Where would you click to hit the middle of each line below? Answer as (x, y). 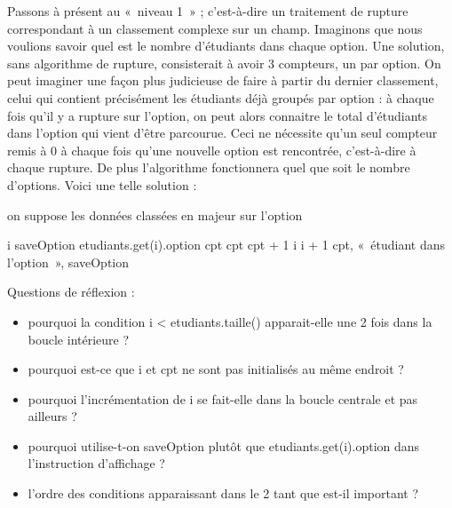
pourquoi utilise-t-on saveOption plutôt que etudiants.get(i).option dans (224, 445)
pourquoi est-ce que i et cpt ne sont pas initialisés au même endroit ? (216, 369)
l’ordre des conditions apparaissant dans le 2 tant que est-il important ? (223, 493)
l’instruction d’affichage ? (96, 463)
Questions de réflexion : (71, 292)
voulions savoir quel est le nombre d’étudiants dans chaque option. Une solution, (226, 46)
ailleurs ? (52, 416)
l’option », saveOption (68, 262)
